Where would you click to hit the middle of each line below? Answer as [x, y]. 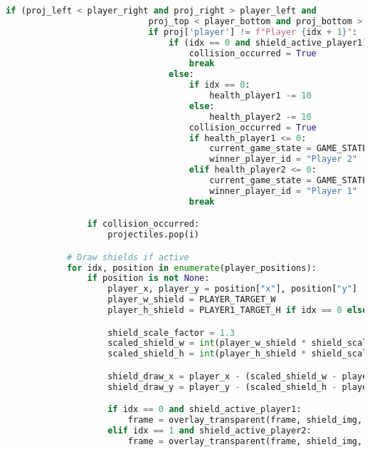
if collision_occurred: [143, 224]
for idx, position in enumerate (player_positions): [191, 268]
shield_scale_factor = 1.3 [171, 333]
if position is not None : [148, 278]
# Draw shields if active [128, 257]
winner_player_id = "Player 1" [283, 191]
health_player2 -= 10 [260, 117]
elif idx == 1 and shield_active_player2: [210, 431]
